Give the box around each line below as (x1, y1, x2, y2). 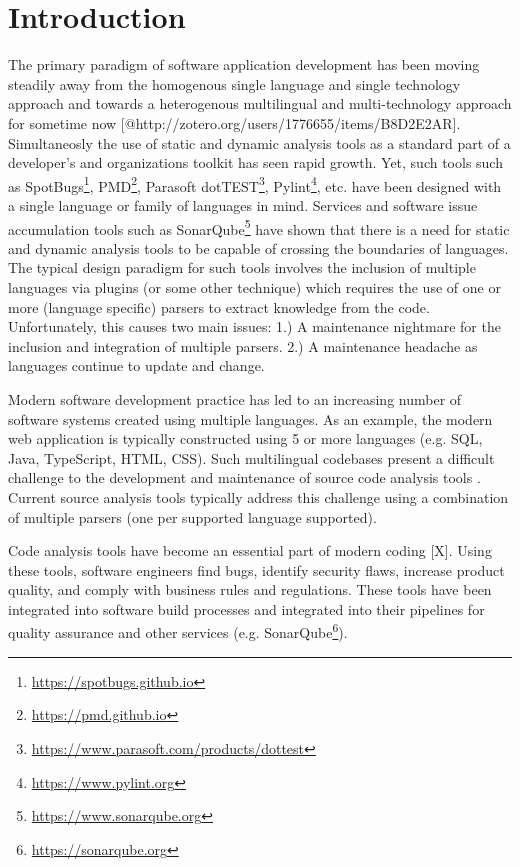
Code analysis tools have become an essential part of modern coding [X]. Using (8, 540, 492, 561)
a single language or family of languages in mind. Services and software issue (8, 194, 478, 215)
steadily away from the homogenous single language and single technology (8, 73, 461, 94)
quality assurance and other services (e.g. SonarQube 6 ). (8, 619, 348, 643)
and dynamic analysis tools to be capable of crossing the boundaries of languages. (8, 237, 509, 258)
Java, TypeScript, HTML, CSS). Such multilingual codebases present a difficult (8, 447, 495, 468)
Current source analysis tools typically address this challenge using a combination (8, 486, 509, 507)
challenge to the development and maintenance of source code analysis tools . (8, 467, 481, 488)
